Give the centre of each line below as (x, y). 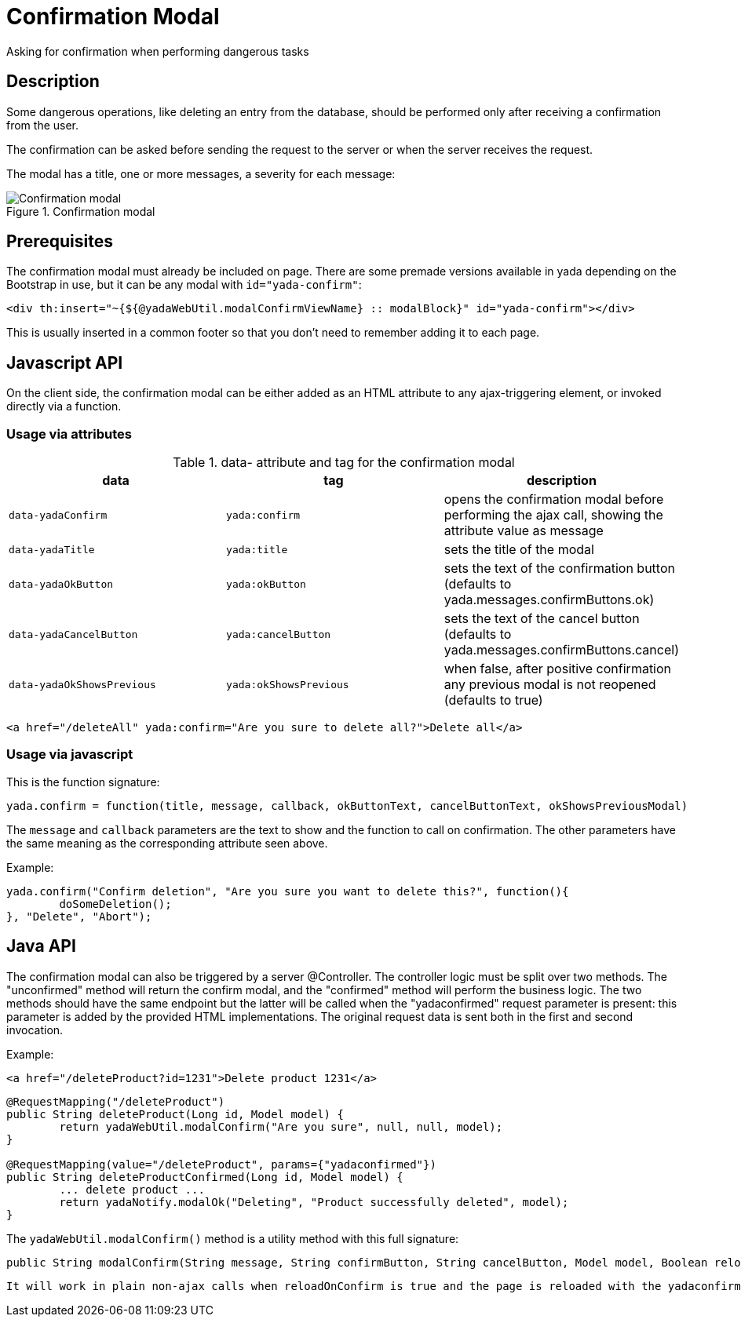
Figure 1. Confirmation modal (81, 211)
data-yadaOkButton (61, 584)
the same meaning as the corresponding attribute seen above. (167, 843)
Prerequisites (60, 242)
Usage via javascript (70, 754)
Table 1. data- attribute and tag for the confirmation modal (344, 463)
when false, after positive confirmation (558, 669)
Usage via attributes (69, 434)
